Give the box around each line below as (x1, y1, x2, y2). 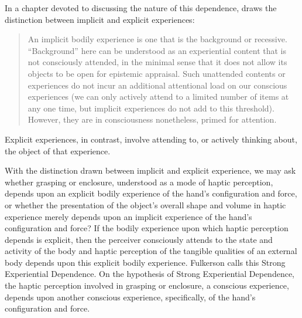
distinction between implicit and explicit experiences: (5, 13, 195, 25)
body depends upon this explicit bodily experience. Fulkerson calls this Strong (5, 256, 286, 268)
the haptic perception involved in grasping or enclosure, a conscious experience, (5, 279, 289, 292)
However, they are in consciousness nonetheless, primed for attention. (28, 113, 277, 126)
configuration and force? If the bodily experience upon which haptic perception (5, 222, 289, 234)
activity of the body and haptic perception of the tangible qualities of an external (5, 245, 297, 257)
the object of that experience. (5, 144, 111, 157)
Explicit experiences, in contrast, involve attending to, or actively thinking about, (5, 133, 297, 145)
